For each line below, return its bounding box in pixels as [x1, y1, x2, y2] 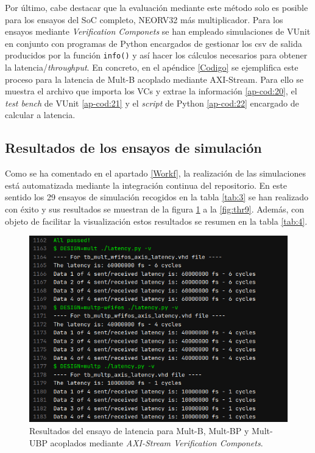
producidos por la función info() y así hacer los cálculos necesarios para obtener [5, 49, 308, 61]
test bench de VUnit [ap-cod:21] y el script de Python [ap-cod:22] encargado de [5, 96, 299, 109]
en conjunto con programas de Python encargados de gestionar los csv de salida [5, 37, 302, 49]
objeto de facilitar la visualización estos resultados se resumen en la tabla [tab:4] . [5, 214, 308, 227]
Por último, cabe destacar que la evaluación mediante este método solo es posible [5, 1, 308, 13]
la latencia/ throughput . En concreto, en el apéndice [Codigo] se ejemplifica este [5, 61, 299, 74]
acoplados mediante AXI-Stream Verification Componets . [50, 436, 263, 449]
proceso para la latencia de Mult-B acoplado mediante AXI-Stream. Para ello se [5, 72, 303, 85]
